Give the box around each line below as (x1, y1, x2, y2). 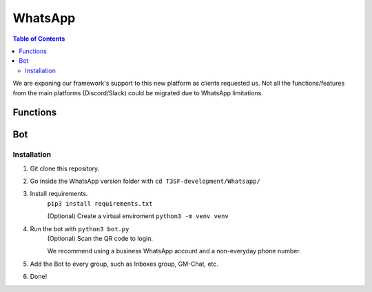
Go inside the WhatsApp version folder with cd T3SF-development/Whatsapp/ (30, 177, 261, 186)
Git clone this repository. (30, 164, 100, 173)
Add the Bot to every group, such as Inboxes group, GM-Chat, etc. (30, 260, 218, 268)
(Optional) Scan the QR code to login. (47, 235, 154, 243)
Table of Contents (12, 35, 65, 43)
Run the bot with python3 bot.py (30, 224, 130, 233)
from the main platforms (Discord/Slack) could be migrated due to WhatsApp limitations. (12, 88, 263, 97)
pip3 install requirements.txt (47, 199, 153, 207)
